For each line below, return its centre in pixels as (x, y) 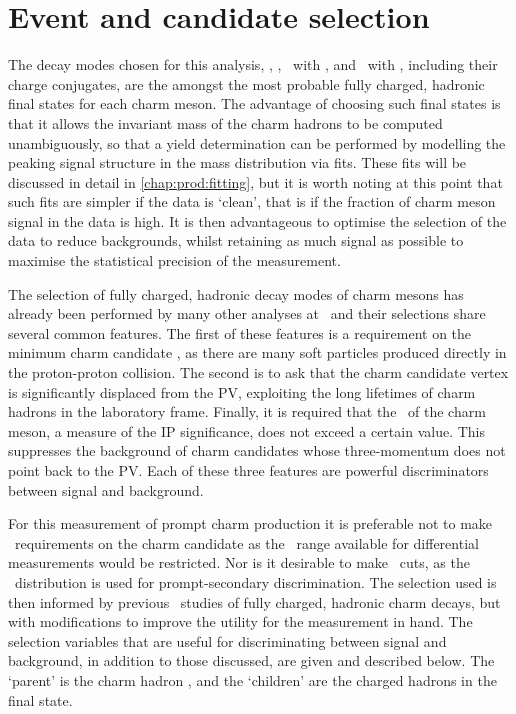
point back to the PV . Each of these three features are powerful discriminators (248, 470)
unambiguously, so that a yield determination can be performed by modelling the (257, 142)
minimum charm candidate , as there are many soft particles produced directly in (257, 352)
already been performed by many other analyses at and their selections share (247, 313)
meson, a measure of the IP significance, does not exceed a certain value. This (246, 430)
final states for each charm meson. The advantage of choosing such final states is (254, 103)
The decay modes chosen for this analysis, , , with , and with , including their (253, 64)
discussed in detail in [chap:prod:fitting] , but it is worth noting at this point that (255, 181)
